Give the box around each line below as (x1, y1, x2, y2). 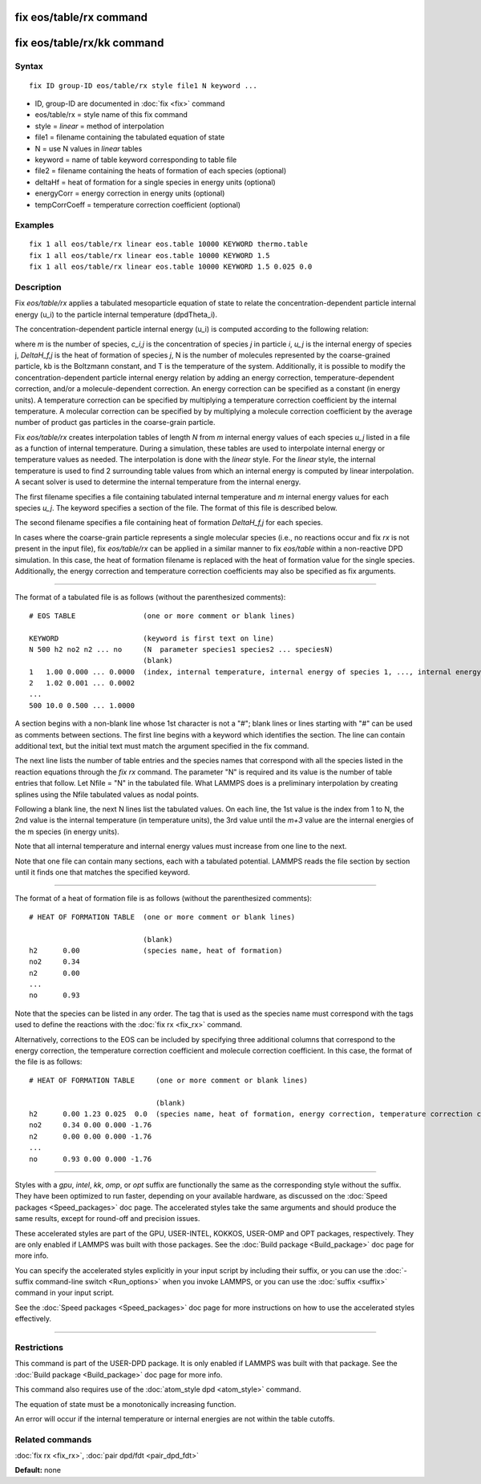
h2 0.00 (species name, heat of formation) (29, 946, 283, 955)
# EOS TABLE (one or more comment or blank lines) (29, 611, 296, 621)
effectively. (14, 1314, 52, 1324)
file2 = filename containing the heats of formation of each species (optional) (34, 166, 287, 176)
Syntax (14, 61, 43, 72)
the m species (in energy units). (14, 827, 119, 836)
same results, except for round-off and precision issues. (14, 1214, 200, 1223)
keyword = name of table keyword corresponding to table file (34, 155, 237, 164)
